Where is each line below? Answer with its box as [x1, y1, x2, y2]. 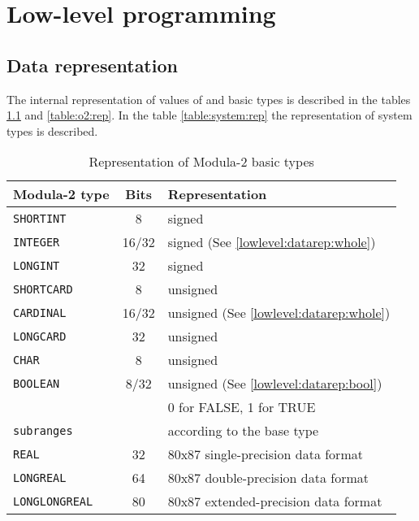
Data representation [6, 52, 178, 77]
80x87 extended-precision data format [167, 492, 382, 511]
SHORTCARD [13, 282, 73, 296]
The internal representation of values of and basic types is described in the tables [6, 90, 411, 107]
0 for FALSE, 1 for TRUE [167, 397, 316, 417]
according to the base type [167, 421, 319, 441]
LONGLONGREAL [13, 494, 93, 508]
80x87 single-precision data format [167, 445, 363, 464]
